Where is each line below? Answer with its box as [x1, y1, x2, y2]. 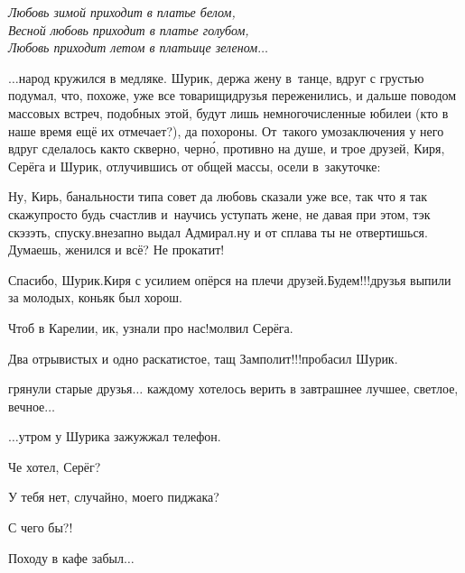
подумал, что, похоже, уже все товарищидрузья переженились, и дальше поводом [8, 86, 457, 105]
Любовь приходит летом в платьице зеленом [8, 38, 258, 57]
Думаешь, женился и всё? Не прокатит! [8, 240, 225, 259]
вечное [8, 396, 45, 415]
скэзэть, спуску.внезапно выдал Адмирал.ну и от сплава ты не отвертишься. [8, 222, 428, 241]
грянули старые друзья [8, 379, 133, 398]
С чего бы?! [8, 518, 73, 537]
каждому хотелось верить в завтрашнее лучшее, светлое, [146, 379, 459, 398]
